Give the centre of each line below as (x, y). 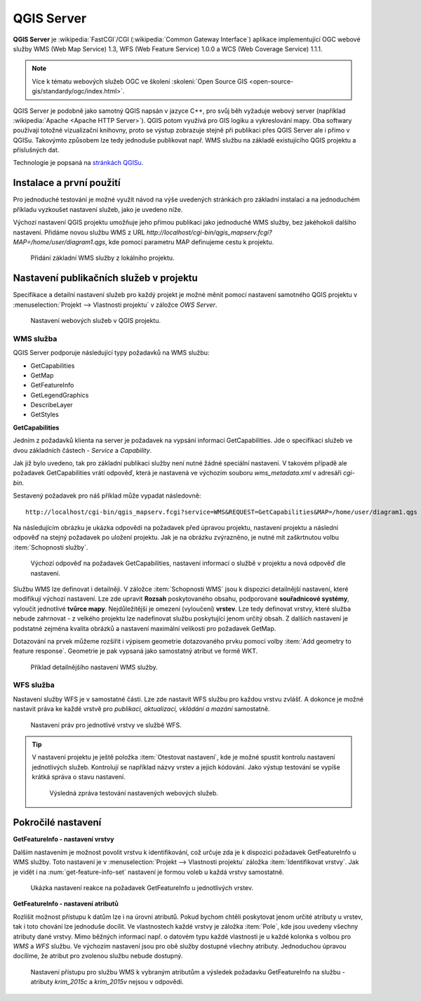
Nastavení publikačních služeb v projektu (105, 278)
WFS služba (34, 685)
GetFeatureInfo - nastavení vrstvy (64, 840)
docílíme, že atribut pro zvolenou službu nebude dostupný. (98, 956)
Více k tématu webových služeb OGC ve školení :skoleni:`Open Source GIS (140, 81)
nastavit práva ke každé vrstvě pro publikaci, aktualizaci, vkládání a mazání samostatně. (141, 709)
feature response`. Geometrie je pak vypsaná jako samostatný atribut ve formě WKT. (135, 651)
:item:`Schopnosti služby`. (51, 547)
